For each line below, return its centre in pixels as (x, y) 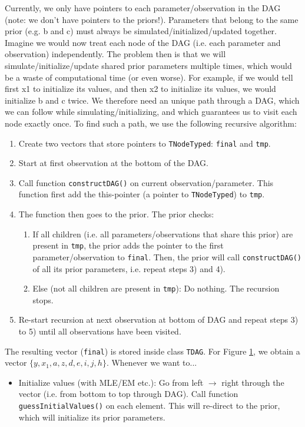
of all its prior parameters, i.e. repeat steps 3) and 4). (129, 268)
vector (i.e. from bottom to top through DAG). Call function (128, 394)
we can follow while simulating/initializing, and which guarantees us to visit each (151, 112)
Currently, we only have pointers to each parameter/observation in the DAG (143, 8)
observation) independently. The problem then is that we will (115, 54)
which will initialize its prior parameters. (92, 417)
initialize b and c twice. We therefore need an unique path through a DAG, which (152, 100)
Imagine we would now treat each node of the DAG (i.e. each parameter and (143, 42)
